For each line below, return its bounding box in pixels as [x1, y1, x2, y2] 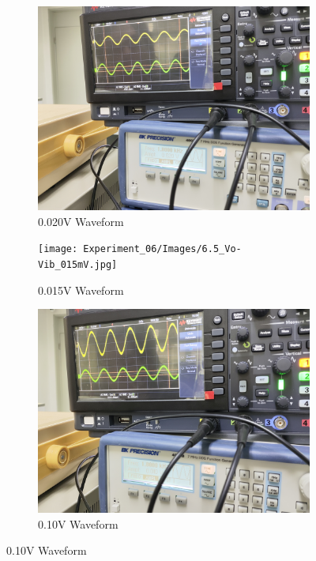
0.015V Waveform [38, 281, 124, 298]
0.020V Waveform [38, 213, 124, 229]
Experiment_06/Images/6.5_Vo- [83, 243, 242, 255]
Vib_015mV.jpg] [38, 258, 118, 270]
